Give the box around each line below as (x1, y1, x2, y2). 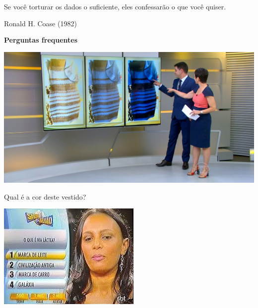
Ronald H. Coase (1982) (4, 18, 77, 28)
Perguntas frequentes (4, 35, 78, 45)
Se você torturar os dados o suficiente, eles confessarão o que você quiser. (4, 1, 226, 11)
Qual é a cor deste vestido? (4, 191, 86, 202)
